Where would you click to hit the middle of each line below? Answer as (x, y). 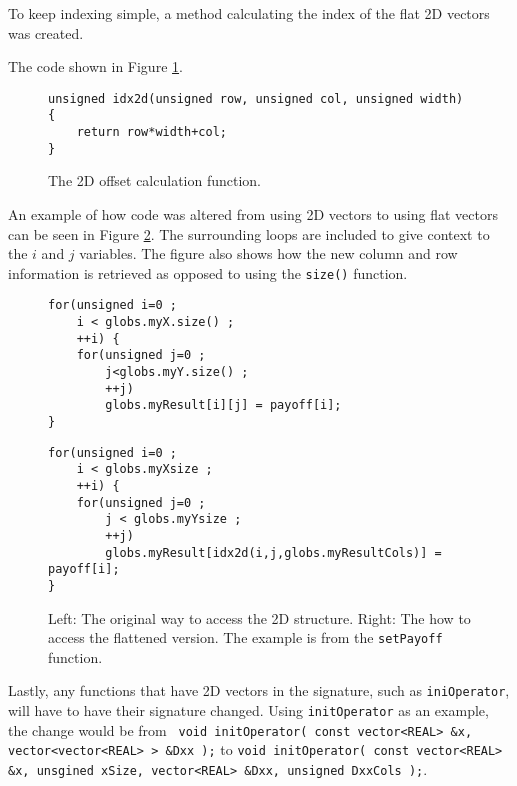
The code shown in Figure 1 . (95, 66)
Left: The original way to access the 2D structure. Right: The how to (259, 617)
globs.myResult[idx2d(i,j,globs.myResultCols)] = (273, 552)
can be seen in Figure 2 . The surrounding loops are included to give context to (249, 233)
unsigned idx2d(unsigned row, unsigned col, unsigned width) (256, 98)
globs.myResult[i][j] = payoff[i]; (223, 405)
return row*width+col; (151, 132)
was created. (46, 32)
